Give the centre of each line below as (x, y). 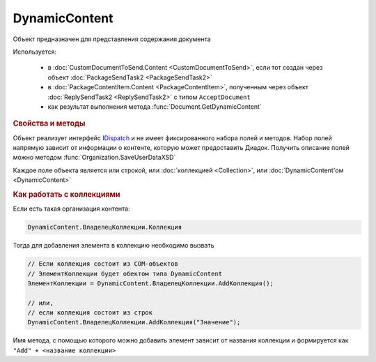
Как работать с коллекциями (67, 194)
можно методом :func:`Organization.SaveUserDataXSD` (94, 158)
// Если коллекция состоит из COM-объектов (103, 264)
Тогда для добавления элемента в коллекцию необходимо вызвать (113, 246)
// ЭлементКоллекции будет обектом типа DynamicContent (125, 273)
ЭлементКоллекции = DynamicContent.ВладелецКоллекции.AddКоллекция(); (151, 283)
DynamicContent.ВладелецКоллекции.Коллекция (105, 227)
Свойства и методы (49, 123)
